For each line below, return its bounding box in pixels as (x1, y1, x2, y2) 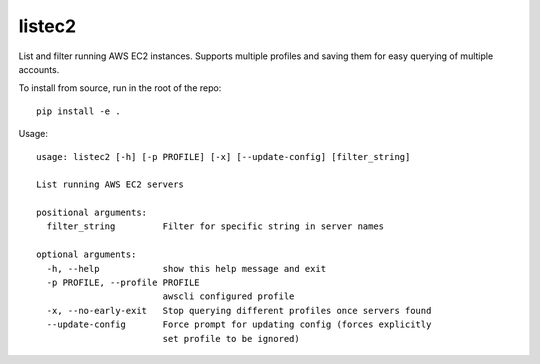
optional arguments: (36, 249, 137, 260)
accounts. (18, 63, 60, 75)
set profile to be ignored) (162, 333, 300, 344)
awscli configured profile (162, 291, 295, 302)
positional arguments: (36, 207, 148, 219)
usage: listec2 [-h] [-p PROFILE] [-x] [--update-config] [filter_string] (36, 151, 411, 162)
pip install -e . (36, 105, 121, 117)
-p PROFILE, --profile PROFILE (46, 277, 200, 289)
